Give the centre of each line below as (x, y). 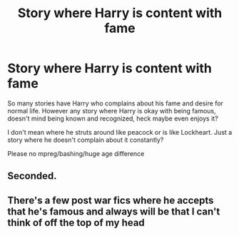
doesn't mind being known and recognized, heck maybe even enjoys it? (113, 118)
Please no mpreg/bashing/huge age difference (76, 153)
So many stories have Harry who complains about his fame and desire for (115, 103)
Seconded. (32, 176)
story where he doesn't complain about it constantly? (86, 140)
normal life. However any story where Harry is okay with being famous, (112, 111)
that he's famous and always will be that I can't (114, 211)
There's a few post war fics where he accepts (111, 200)
